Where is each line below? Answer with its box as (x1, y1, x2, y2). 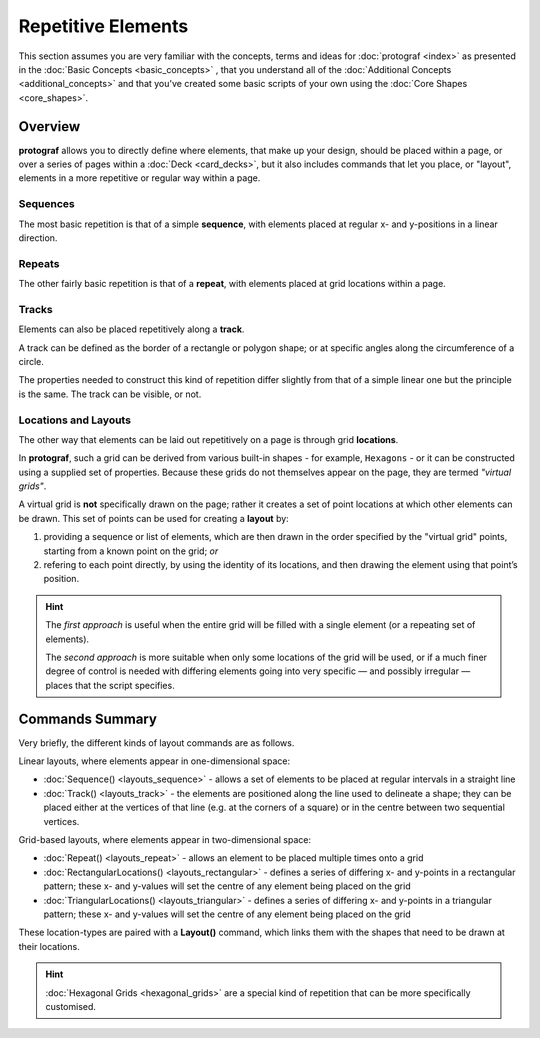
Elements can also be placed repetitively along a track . (18, 323, 245, 335)
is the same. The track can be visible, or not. (18, 388, 202, 400)
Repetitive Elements (18, 15, 189, 37)
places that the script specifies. (45, 679, 175, 691)
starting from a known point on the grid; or (43, 545, 219, 557)
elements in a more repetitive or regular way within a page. (18, 172, 261, 184)
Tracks (18, 302, 54, 316)
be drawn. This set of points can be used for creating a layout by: (18, 512, 289, 524)
